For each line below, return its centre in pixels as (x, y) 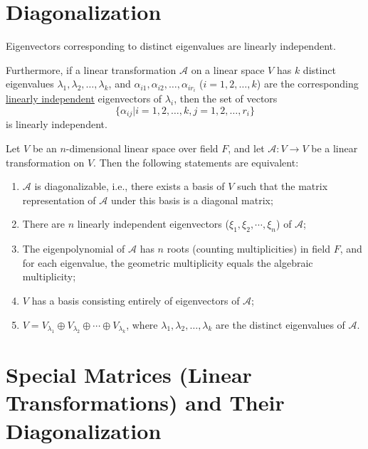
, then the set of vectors (226, 99)
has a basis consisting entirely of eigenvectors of (136, 300)
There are (43, 224)
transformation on (45, 162)
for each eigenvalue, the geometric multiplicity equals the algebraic (168, 262)
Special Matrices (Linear (129, 375)
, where (142, 324)
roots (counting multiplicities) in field (248, 249)
